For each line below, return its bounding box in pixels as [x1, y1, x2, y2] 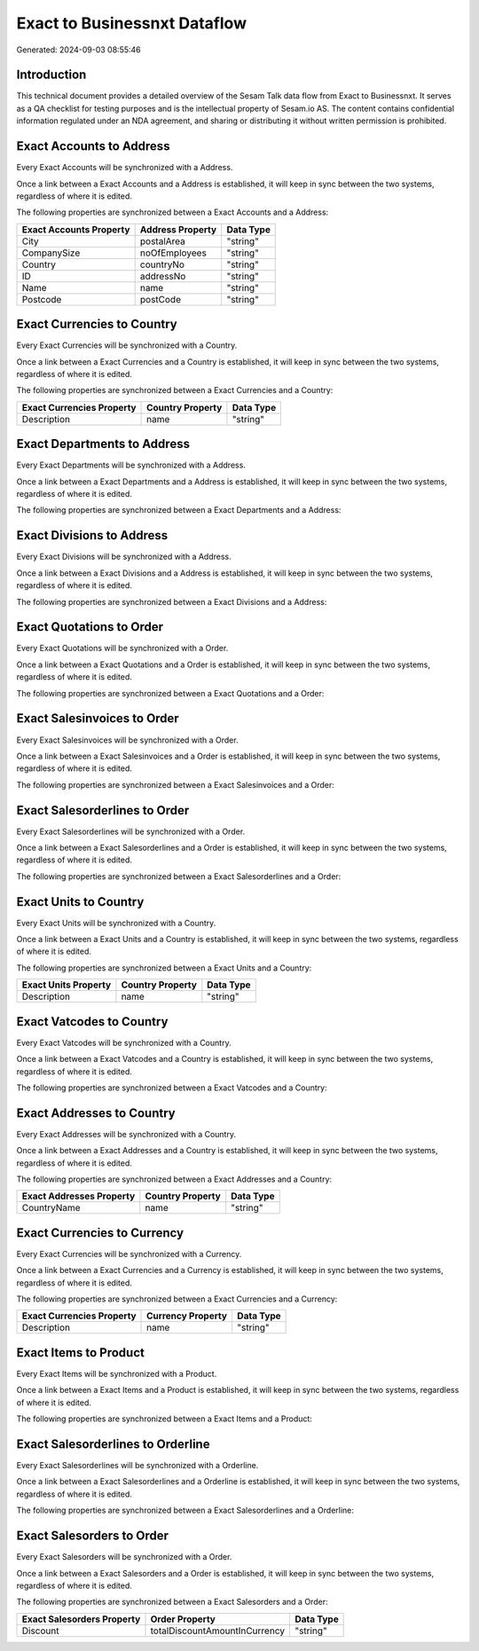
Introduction [16, 67, 87, 83]
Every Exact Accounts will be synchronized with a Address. [16, 162, 233, 173]
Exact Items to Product [16, 1345, 145, 1360]
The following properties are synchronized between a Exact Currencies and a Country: [16, 385, 334, 396]
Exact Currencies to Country [16, 317, 177, 332]
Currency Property [146, 1309, 228, 1322]
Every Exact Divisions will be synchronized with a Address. [16, 551, 232, 562]
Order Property [150, 1613, 216, 1625]
